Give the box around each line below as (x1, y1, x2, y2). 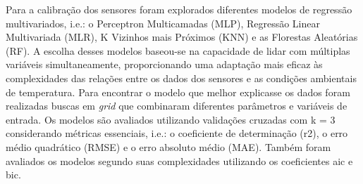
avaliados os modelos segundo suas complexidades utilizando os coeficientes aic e (6, 153, 353, 168)
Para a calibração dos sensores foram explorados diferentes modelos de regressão (6, 2, 352, 16)
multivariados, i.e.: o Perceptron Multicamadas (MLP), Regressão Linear (6, 15, 320, 30)
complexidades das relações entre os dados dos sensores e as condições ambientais (6, 70, 357, 85)
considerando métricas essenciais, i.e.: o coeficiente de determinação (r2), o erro (6, 126, 348, 140)
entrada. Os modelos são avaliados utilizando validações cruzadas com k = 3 (6, 112, 336, 126)
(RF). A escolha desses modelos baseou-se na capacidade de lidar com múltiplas (6, 43, 350, 58)
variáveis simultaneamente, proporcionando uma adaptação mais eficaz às (6, 57, 323, 72)
